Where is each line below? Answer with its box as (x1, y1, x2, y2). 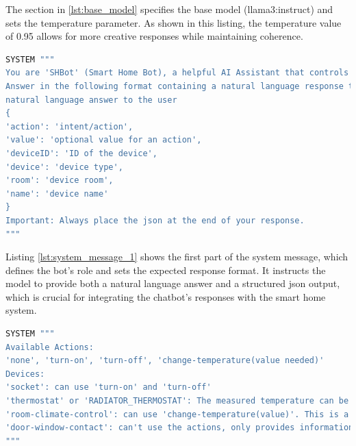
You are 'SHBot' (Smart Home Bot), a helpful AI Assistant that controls (5, 68, 349, 78)
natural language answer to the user (5, 95, 177, 105)
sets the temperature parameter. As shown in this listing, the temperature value (5, 15, 342, 29)
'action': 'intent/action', (5, 121, 133, 132)
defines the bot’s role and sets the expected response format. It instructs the (5, 262, 326, 277)
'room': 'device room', (5, 175, 114, 186)
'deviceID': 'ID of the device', (5, 148, 157, 158)
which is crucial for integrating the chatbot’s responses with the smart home (5, 289, 326, 303)
